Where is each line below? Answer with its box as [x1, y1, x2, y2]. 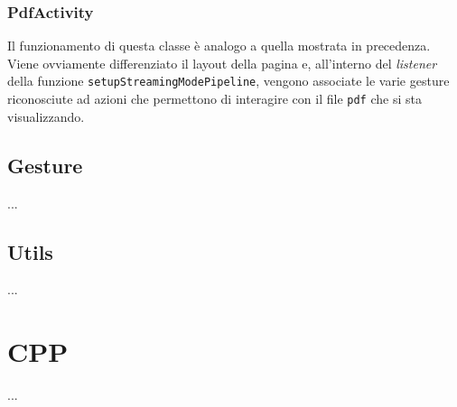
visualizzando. [7, 106, 85, 125]
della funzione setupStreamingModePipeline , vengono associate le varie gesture [7, 71, 450, 90]
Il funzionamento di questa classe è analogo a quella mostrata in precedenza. [7, 36, 431, 55]
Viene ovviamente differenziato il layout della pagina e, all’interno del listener [7, 53, 437, 72]
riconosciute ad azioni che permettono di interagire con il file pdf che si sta [7, 89, 422, 108]
